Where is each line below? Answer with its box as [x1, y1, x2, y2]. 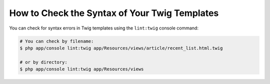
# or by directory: [19, 59, 67, 65]
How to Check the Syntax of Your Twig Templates [9, 7, 219, 18]
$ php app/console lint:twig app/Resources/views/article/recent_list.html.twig [19, 45, 223, 51]
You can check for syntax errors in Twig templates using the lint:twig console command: [9, 25, 198, 31]
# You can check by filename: [19, 38, 94, 44]
